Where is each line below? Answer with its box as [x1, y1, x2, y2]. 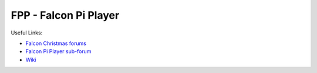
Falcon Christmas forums [25, 40, 86, 47]
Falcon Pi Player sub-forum [25, 48, 92, 55]
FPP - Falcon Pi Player [11, 9, 120, 22]
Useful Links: [11, 29, 43, 36]
